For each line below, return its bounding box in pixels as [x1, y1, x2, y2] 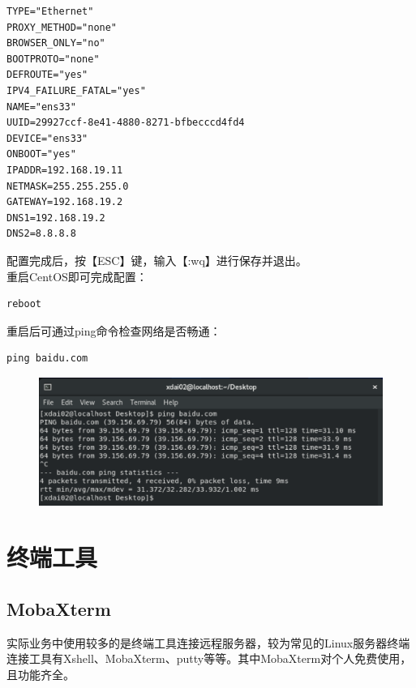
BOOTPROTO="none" [6, 53, 100, 65]
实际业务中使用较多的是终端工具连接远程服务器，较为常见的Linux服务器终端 [6, 634, 410, 651]
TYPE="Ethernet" [6, 6, 94, 17]
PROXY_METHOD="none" [6, 21, 118, 33]
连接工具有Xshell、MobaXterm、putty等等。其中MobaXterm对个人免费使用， [6, 650, 412, 667]
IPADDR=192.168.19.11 [6, 164, 123, 176]
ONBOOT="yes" [6, 148, 76, 160]
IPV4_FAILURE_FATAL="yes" [6, 84, 146, 96]
